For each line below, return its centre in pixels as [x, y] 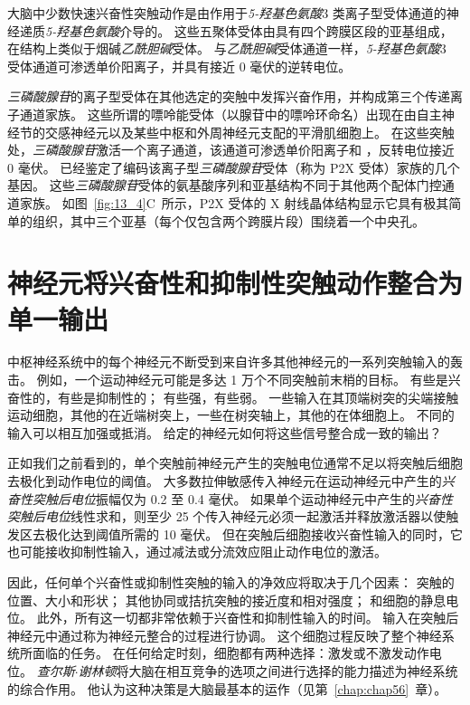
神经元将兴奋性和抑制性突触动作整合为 [235, 283]
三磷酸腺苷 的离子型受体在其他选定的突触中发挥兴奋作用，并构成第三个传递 [229, 96]
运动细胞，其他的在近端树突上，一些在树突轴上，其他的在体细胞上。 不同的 [231, 415]
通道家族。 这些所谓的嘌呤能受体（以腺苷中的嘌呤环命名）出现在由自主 [230, 114]
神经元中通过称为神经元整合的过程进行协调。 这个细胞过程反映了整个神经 [225, 635]
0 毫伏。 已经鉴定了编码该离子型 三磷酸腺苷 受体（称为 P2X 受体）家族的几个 [234, 167]
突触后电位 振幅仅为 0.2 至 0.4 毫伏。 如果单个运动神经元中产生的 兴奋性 [243, 498]
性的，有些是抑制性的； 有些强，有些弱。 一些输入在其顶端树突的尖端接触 [239, 397]
